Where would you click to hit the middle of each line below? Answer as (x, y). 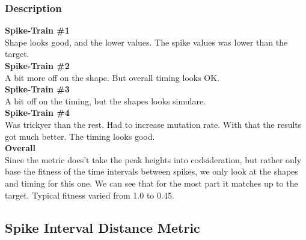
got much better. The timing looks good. (80, 136)
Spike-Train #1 (37, 30)
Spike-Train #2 (37, 65)
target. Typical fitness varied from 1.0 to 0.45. (90, 195)
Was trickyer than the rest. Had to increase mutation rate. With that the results (153, 124)
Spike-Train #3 (37, 89)
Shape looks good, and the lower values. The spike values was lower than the (146, 42)
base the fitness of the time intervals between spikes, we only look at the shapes (151, 171)
